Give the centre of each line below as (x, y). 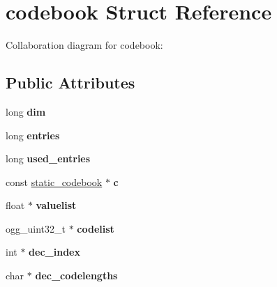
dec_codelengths (76, 276)
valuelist (56, 205)
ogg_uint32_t (36, 228)
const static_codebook (54, 181)
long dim (26, 111)
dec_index (54, 252)
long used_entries (48, 158)
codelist (96, 228)
